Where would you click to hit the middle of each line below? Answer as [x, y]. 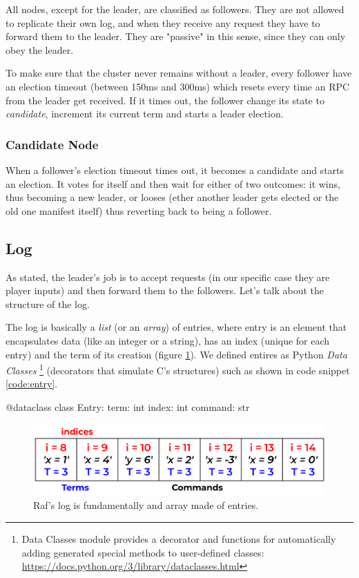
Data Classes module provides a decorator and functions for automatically [179, 539]
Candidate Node [52, 144]
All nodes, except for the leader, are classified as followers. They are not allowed [175, 9]
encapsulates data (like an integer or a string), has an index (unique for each [168, 340]
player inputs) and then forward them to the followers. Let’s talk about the [165, 290]
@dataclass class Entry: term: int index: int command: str [128, 406]
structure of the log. [48, 304]
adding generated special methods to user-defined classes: [143, 552]
